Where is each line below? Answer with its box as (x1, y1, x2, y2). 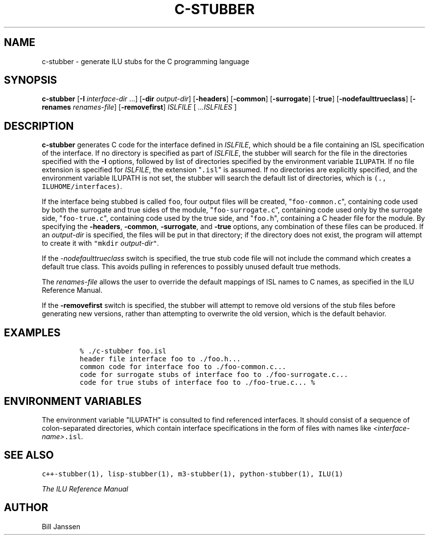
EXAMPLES (4, 326, 61, 339)
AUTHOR (4, 501, 48, 514)
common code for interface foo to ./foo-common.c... (79, 363, 286, 371)
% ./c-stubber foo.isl (79, 347, 167, 355)
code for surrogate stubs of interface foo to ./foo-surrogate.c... (79, 371, 348, 379)
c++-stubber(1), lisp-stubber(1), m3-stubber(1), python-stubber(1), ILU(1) (42, 469, 343, 478)
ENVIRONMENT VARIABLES (4, 395, 142, 407)
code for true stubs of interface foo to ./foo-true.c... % (79, 378, 315, 387)
